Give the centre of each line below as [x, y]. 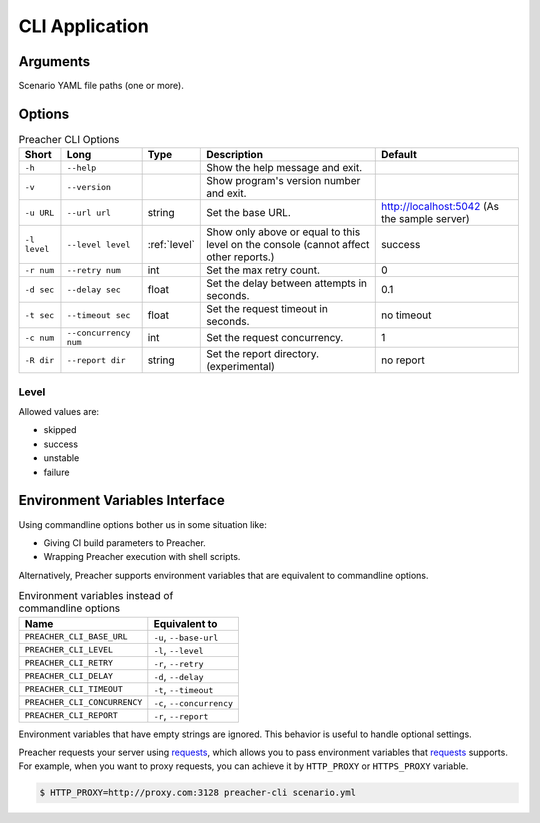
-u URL [39, 212]
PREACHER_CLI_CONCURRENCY [83, 702]
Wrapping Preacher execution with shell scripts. [142, 557]
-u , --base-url [186, 637]
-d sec [39, 289]
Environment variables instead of [96, 596]
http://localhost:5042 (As [440, 207]
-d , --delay [178, 676]
